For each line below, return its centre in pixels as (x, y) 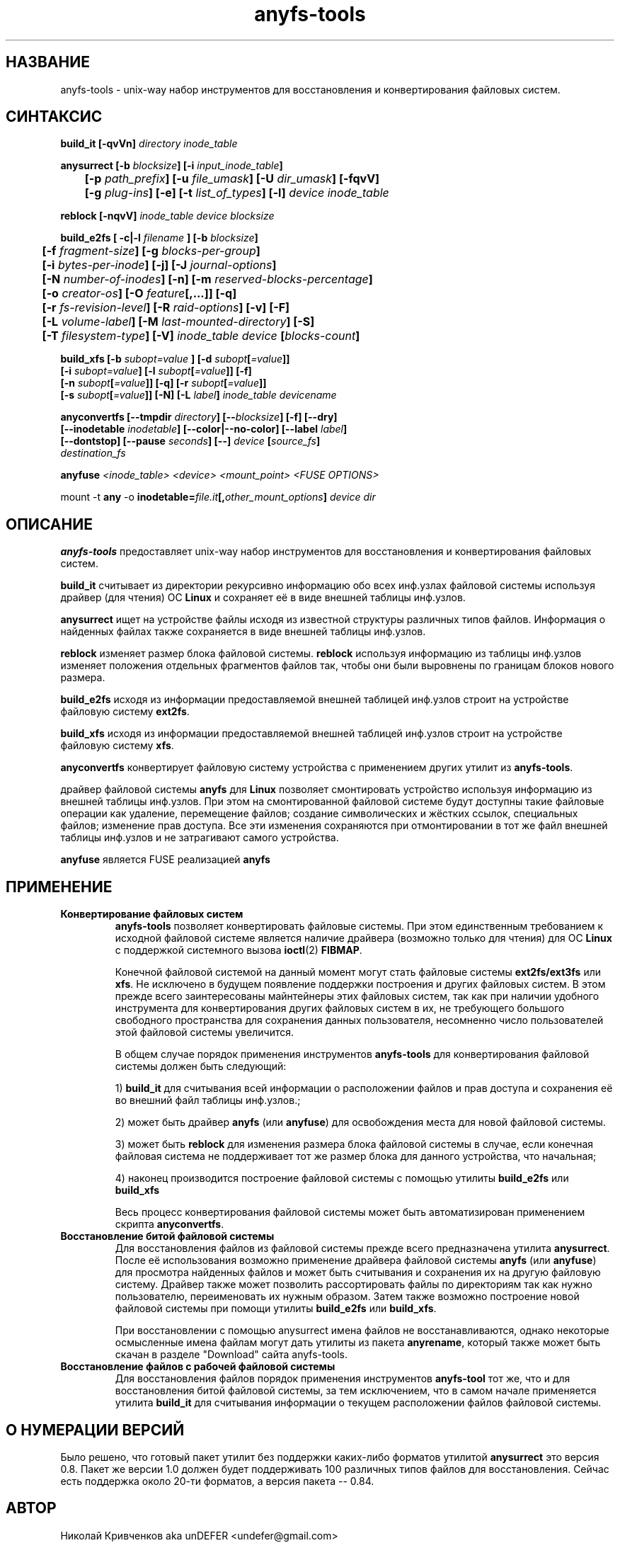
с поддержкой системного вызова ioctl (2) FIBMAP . (239, 950)
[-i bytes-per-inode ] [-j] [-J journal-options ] (159, 265)
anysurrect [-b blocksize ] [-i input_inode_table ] (172, 166)
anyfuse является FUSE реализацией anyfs (165, 860)
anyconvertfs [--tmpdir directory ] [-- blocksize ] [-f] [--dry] (199, 417)
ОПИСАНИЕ (49, 524)
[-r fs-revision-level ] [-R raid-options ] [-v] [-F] (166, 308)
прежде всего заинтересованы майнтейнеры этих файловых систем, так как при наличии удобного (357, 996)
